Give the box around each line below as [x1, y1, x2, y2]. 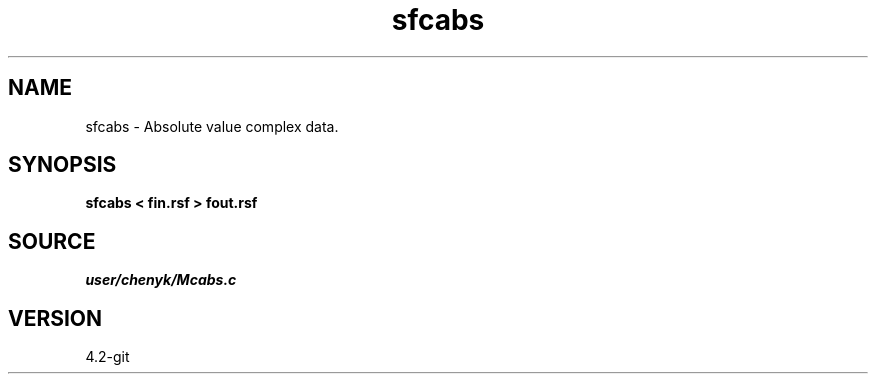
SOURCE [8, 228, 96, 254]
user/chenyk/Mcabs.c [85, 271, 237, 289]
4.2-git [85, 348, 130, 366]
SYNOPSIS [8, 152, 117, 178]
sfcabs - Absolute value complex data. [85, 117, 339, 135]
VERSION [8, 305, 103, 331]
